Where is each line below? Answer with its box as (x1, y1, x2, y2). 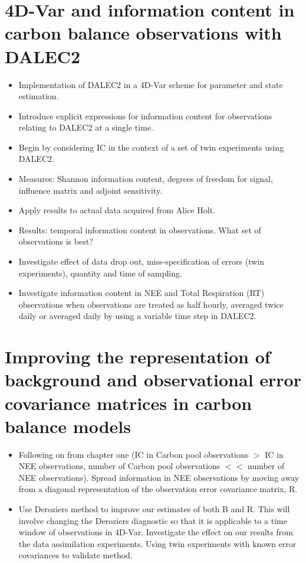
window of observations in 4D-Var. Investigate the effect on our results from (18, 526, 293, 538)
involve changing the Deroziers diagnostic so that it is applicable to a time (18, 514, 287, 526)
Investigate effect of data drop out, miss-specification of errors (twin (18, 255, 265, 268)
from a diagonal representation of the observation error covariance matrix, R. (18, 483, 298, 495)
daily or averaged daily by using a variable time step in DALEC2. (18, 310, 256, 322)
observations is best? (18, 235, 93, 248)
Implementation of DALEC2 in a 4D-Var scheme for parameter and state (18, 78, 283, 90)
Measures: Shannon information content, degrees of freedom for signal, (18, 173, 273, 185)
